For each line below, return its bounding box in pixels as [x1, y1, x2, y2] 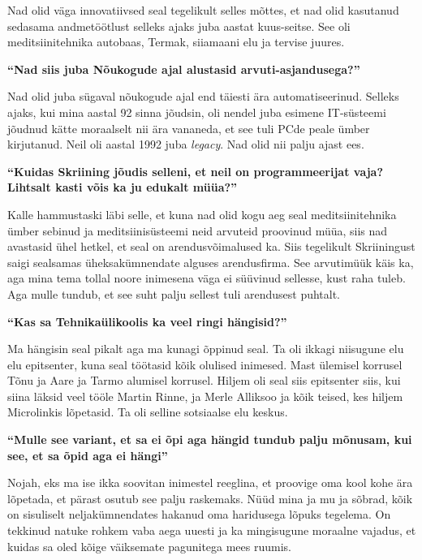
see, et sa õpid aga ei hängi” [7, 446, 168, 463]
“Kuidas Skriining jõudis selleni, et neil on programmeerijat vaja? [7, 162, 383, 179]
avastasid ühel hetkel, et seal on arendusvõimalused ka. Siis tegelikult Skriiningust [7, 238, 416, 255]
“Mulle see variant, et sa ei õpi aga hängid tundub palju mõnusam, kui [7, 431, 412, 448]
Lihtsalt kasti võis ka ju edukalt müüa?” [7, 179, 238, 196]
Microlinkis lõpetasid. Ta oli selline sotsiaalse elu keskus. [7, 403, 288, 420]
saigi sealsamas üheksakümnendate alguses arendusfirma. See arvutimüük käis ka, [7, 253, 414, 270]
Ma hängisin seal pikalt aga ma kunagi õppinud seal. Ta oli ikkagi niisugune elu [7, 340, 404, 357]
